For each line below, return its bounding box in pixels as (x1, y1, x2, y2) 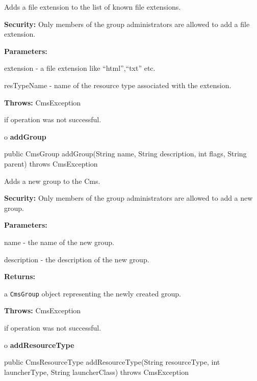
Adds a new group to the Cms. (4, 175, 100, 186)
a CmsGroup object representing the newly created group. (4, 288, 181, 298)
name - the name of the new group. (4, 236, 114, 247)
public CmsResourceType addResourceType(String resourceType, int (4, 357, 220, 367)
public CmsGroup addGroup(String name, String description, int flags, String (4, 148, 247, 159)
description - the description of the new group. (4, 254, 149, 264)
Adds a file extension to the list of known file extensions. (4, 2, 181, 12)
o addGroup (4, 131, 46, 142)
